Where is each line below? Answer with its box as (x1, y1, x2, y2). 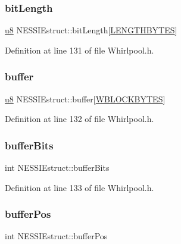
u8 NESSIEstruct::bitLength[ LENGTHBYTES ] (5, 24, 177, 36)
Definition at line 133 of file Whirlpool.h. (5, 181, 154, 193)
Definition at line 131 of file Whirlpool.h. (5, 43, 154, 56)
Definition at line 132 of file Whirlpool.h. (5, 112, 154, 125)
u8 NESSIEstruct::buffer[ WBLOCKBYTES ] (5, 92, 166, 105)
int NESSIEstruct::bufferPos (5, 230, 108, 242)
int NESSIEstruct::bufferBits (5, 161, 110, 174)
